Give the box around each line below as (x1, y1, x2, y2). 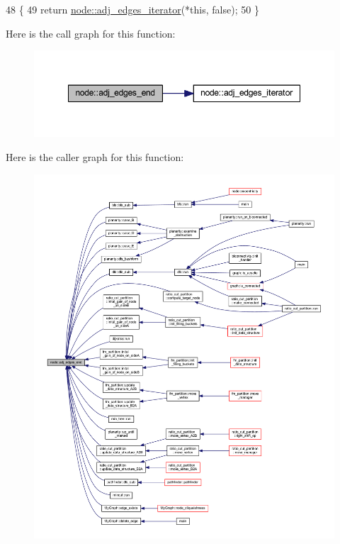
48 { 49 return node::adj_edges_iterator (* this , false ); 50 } (6, 2, 259, 16)
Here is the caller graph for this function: (6, 150, 184, 164)
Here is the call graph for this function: (6, 26, 176, 40)
